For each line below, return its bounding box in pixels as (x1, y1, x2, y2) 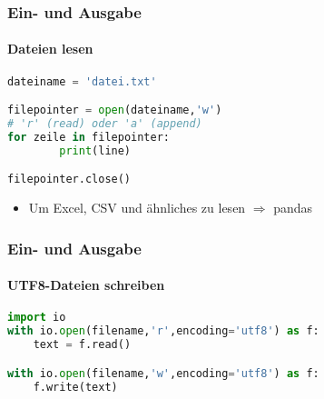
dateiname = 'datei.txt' (7, 75, 157, 88)
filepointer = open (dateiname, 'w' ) (7, 104, 222, 117)
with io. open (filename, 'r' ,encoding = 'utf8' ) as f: (7, 324, 319, 338)
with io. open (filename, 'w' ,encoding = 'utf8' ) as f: (7, 366, 319, 380)
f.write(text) (33, 380, 118, 394)
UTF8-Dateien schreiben (7, 275, 165, 294)
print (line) (59, 144, 132, 157)
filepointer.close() (7, 173, 132, 186)
